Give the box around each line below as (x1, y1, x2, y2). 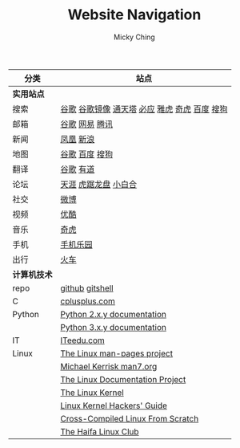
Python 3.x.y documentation (60, 321, 166, 332)
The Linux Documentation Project (60, 373, 186, 385)
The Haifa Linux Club (60, 426, 139, 437)
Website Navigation (67, 6, 202, 24)
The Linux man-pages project (60, 348, 174, 359)
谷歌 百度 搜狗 (60, 149, 114, 160)
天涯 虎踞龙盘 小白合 (60, 178, 138, 189)
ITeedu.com (60, 335, 106, 346)
